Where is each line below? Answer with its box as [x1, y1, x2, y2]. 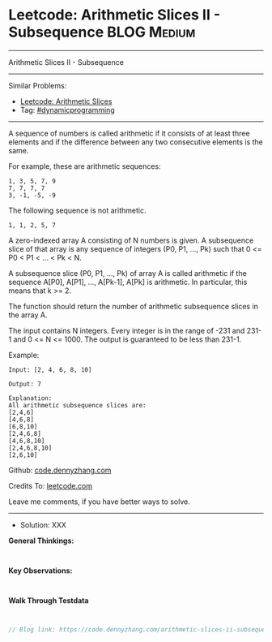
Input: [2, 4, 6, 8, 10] [8, 365, 92, 374]
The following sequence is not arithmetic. [8, 205, 147, 215]
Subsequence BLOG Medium [8, 23, 196, 41]
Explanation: [8, 394, 53, 403]
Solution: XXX [19, 519, 67, 529]
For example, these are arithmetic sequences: [8, 161, 161, 171]
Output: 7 [8, 380, 42, 388]
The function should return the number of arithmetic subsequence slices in [8, 301, 259, 311]
